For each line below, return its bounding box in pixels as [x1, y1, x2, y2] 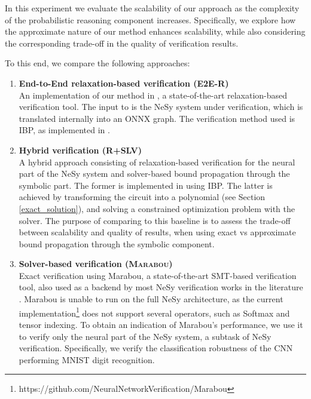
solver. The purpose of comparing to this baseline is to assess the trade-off [19, 214, 291, 226]
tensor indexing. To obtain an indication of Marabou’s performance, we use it [19, 318, 303, 330]
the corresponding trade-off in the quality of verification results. [5, 36, 239, 49]
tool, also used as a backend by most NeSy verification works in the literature [19, 281, 303, 293]
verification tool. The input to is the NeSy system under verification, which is [19, 100, 303, 113]
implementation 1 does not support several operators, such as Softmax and [19, 305, 290, 319]
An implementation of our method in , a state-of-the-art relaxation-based [19, 88, 288, 101]
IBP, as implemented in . [19, 124, 110, 136]
